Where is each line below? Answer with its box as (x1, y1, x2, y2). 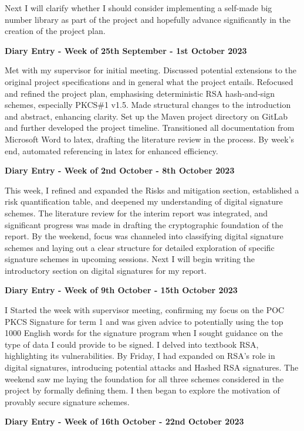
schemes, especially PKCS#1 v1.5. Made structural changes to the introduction (5, 99, 291, 111)
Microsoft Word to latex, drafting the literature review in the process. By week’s (5, 133, 295, 145)
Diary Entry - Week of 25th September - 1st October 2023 (5, 44, 247, 56)
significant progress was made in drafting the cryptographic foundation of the (5, 218, 283, 230)
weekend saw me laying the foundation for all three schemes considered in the (5, 372, 284, 385)
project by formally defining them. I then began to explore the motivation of (5, 384, 280, 396)
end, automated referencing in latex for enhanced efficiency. (5, 144, 218, 157)
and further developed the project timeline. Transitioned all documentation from (5, 121, 295, 134)
